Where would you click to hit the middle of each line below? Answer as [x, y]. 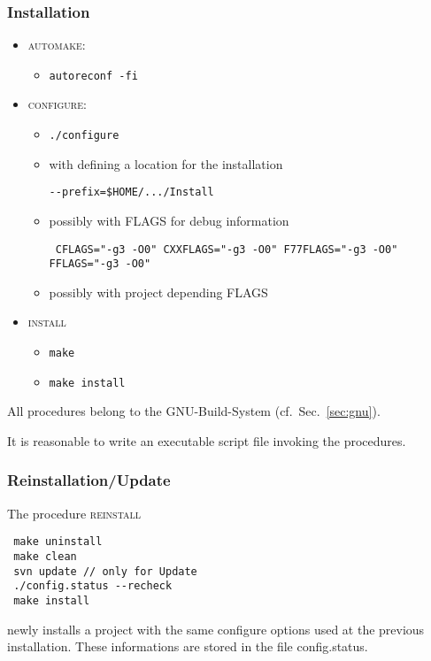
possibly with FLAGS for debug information [169, 220]
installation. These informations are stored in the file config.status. [188, 646]
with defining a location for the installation [166, 163]
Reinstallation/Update [89, 480]
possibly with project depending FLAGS [158, 292]
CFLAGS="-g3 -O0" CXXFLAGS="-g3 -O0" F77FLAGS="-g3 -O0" [227, 249]
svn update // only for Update [105, 571]
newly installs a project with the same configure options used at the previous [216, 629]
